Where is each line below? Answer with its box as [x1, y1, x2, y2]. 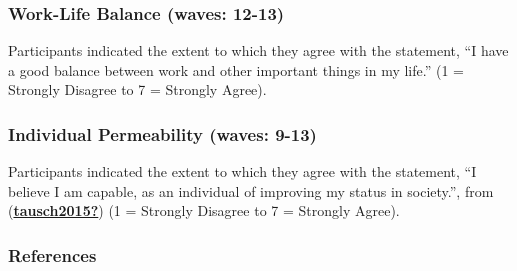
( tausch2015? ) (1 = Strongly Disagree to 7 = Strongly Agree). [8, 200, 400, 221]
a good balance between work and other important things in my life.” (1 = [8, 59, 464, 80]
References [8, 242, 97, 267]
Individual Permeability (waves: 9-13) [8, 121, 317, 146]
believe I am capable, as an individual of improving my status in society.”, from [8, 180, 494, 201]
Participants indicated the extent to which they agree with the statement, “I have [8, 40, 509, 61]
